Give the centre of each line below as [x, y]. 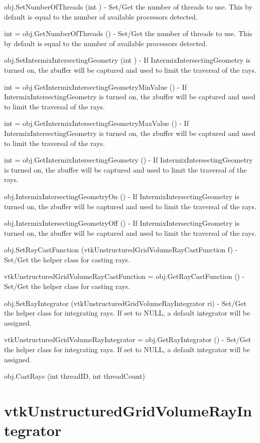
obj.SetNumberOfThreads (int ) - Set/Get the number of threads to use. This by [128, 7]
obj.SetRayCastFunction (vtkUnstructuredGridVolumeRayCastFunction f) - [121, 250]
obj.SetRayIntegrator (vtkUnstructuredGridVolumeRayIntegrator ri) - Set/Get [125, 303]
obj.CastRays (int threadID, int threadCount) [75, 376]
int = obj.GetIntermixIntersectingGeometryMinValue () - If [96, 87]
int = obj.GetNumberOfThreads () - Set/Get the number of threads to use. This [128, 33]
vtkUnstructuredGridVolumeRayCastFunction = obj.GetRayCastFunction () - [124, 276]
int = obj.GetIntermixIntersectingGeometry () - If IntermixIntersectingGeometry [128, 160]
